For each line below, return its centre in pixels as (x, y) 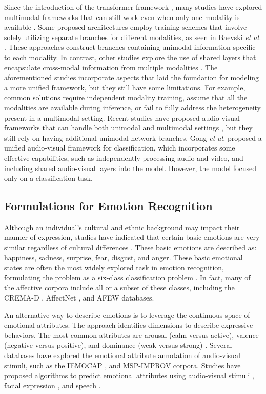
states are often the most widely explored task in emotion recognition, (114, 267)
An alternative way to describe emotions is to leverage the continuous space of (127, 315)
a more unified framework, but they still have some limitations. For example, (125, 87)
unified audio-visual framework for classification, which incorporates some (120, 148)
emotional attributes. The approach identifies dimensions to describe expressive (129, 325)
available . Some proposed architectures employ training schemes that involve (126, 27)
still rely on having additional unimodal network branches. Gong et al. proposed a (133, 137)
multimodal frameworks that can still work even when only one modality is (122, 17)
